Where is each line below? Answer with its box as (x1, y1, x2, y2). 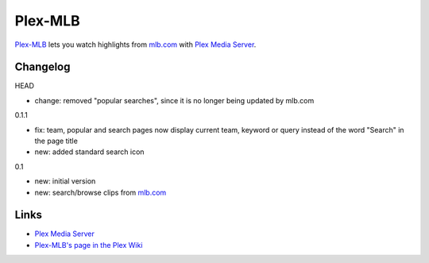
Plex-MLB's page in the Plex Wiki (34, 240, 143, 249)
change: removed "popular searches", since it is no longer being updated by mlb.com (34, 95, 315, 105)
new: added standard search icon (34, 147, 145, 157)
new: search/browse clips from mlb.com (34, 188, 167, 197)
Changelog (14, 60, 71, 74)
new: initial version (34, 176, 96, 186)
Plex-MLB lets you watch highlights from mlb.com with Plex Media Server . (14, 40, 257, 49)
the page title (34, 136, 79, 146)
